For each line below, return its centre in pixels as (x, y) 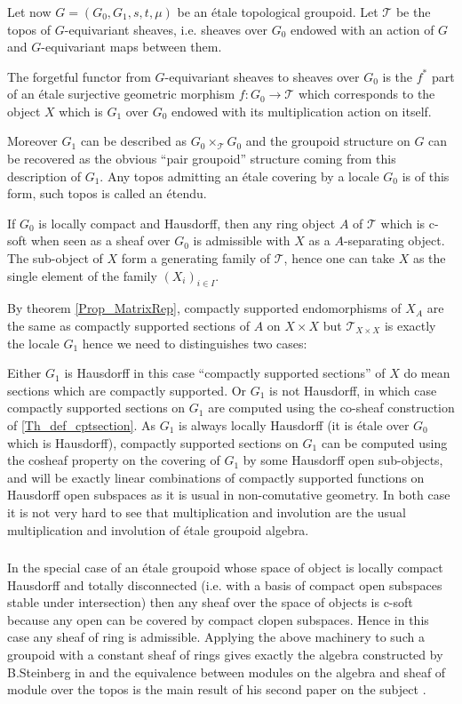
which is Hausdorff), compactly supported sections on (153, 442)
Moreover (32, 141)
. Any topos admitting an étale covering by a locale (239, 176)
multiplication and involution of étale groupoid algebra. (158, 529)
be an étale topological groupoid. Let (278, 11)
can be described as (134, 141)
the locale (33, 343)
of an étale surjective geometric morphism (121, 94)
